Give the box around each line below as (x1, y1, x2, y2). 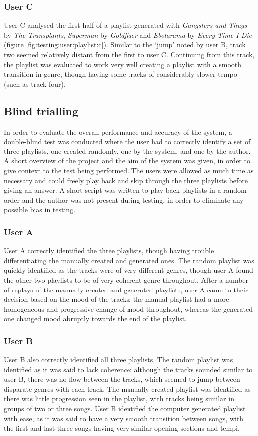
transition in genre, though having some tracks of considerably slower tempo (4, 69, 237, 79)
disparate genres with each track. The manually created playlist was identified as (4, 383, 251, 394)
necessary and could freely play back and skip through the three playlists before (4, 175, 248, 185)
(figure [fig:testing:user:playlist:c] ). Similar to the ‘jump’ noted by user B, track (4, 39, 246, 50)
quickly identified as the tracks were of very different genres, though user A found (4, 265, 253, 275)
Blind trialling (4, 103, 78, 118)
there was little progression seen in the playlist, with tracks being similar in (4, 393, 234, 404)
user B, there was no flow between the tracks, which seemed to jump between (4, 374, 240, 384)
